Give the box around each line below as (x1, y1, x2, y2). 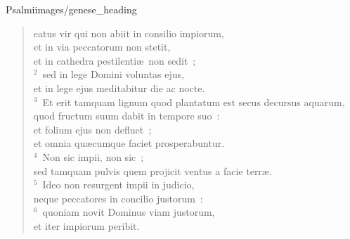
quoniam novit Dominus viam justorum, (42, 205, 215, 219)
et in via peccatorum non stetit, (33, 39, 171, 54)
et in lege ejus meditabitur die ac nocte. (33, 80, 205, 95)
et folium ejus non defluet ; (33, 122, 152, 136)
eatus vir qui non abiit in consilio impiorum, (33, 25, 224, 40)
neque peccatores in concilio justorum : (33, 190, 203, 205)
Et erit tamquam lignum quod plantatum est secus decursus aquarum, (42, 94, 345, 109)
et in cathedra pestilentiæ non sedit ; (33, 53, 196, 67)
